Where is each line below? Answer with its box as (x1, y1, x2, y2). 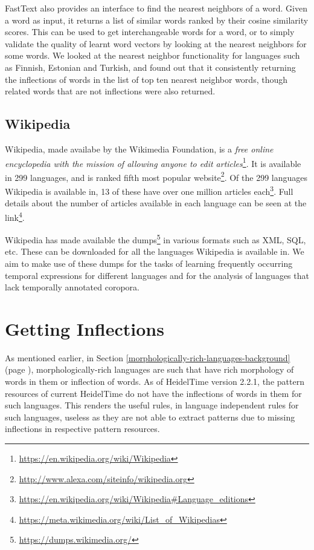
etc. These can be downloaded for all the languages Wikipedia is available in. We (5, 245, 304, 258)
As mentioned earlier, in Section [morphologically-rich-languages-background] (5, 351, 290, 364)
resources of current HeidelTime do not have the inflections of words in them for (5, 387, 302, 399)
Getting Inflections (5, 316, 164, 341)
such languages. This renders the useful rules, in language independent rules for (5, 399, 299, 411)
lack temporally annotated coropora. (5, 281, 139, 293)
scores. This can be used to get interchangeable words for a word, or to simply (5, 25, 295, 38)
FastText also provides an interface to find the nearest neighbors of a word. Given (5, 2, 307, 14)
